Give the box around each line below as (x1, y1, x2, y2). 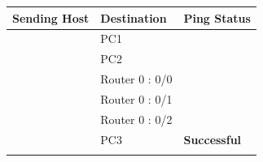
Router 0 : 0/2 (100, 110, 173, 127)
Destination (100, 9, 167, 26)
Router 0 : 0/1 (100, 90, 173, 107)
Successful (183, 130, 242, 147)
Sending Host (12, 9, 90, 26)
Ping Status (183, 9, 251, 26)
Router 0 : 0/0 (100, 70, 173, 87)
